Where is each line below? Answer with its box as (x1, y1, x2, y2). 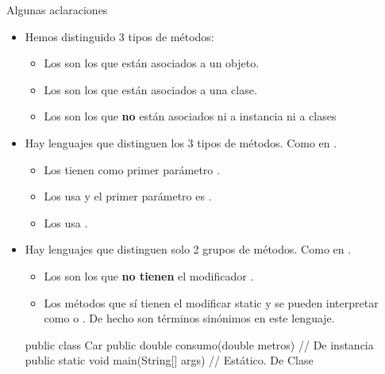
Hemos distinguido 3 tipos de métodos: (25, 28, 214, 44)
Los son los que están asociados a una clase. (44, 81, 257, 97)
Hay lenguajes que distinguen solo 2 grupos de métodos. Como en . (25, 241, 352, 258)
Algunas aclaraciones (6, 2, 108, 17)
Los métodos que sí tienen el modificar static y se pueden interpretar (44, 294, 379, 311)
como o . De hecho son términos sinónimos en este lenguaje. (44, 310, 335, 326)
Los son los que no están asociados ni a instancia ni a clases (44, 108, 337, 124)
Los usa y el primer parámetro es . (44, 188, 212, 204)
